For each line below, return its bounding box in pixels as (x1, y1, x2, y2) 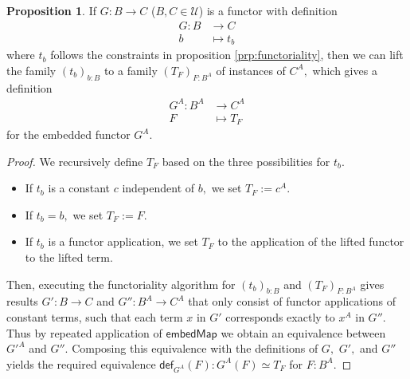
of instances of (216, 61, 286, 78)
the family (6, 61, 57, 78)
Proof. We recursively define (6, 152, 143, 169)
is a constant (48, 180, 111, 196)
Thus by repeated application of (6, 324, 162, 341)
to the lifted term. (25, 249, 113, 266)
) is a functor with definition (198, 2, 338, 18)
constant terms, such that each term (6, 309, 183, 326)
